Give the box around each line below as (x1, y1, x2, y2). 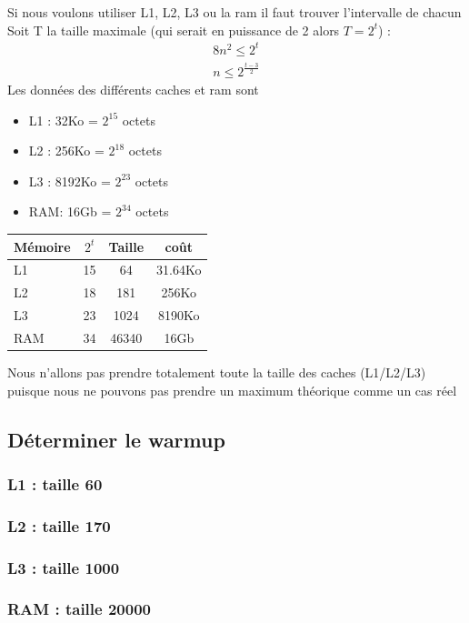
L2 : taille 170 (7, 514, 111, 537)
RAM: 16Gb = (28, 202, 112, 221)
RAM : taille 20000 (7, 598, 151, 620)
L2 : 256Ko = (28, 141, 105, 160)
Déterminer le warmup (7, 425, 225, 453)
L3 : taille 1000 (7, 556, 120, 578)
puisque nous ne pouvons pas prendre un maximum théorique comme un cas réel (7, 380, 457, 399)
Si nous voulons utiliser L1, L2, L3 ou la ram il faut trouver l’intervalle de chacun (7, 3, 462, 21)
